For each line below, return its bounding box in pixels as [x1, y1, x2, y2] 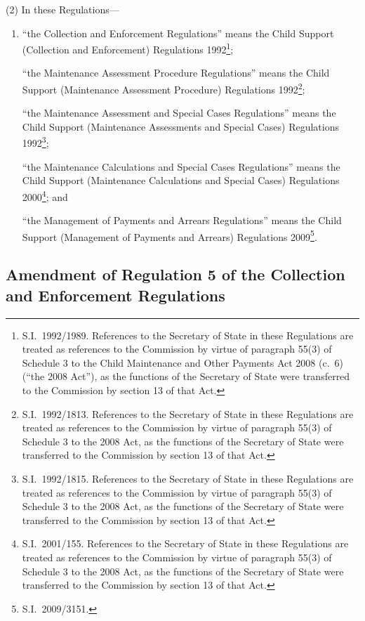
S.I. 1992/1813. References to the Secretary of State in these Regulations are [22, 406, 354, 421]
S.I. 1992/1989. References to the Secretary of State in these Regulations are [22, 327, 354, 342]
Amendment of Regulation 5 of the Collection [6, 263, 345, 285]
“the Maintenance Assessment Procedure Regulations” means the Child [22, 65, 330, 80]
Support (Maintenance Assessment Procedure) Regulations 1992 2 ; [22, 80, 305, 96]
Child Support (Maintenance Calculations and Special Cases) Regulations [22, 173, 340, 188]
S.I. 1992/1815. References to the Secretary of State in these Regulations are [22, 471, 354, 485]
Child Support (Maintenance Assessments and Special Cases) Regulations [22, 119, 339, 133]
